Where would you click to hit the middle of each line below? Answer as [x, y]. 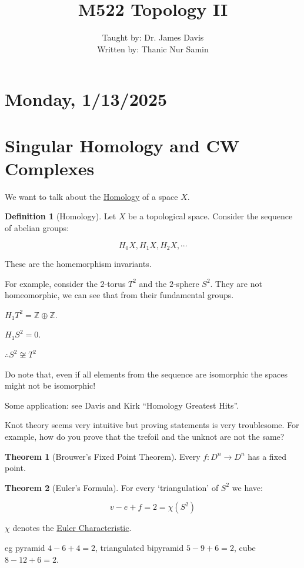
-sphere [186, 283]
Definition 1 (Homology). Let [61, 216]
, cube [245, 547]
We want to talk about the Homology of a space [91, 196]
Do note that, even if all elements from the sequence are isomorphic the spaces [146, 374]
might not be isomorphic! [50, 385]
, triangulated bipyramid [140, 547]
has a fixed [267, 456]
